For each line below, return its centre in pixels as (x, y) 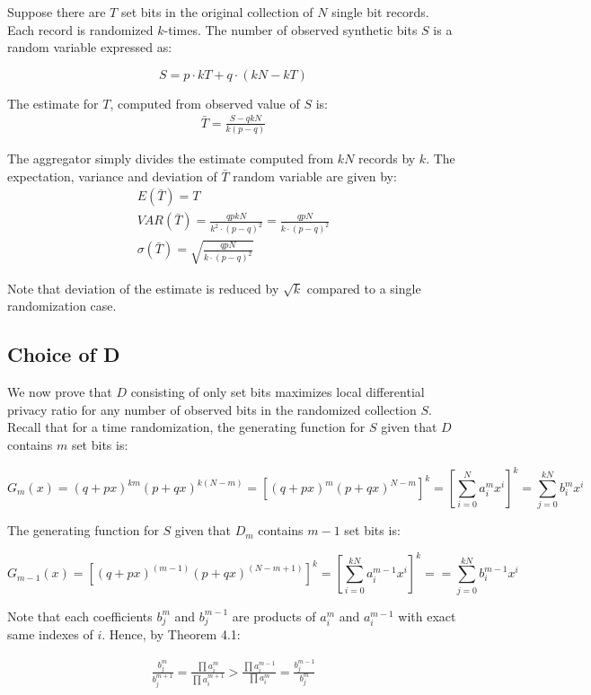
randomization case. (62, 306)
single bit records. (380, 12)
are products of (274, 616)
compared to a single (364, 288)
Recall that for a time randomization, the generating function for (186, 427)
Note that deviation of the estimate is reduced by (143, 288)
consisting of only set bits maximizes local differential (278, 392)
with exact (427, 616)
